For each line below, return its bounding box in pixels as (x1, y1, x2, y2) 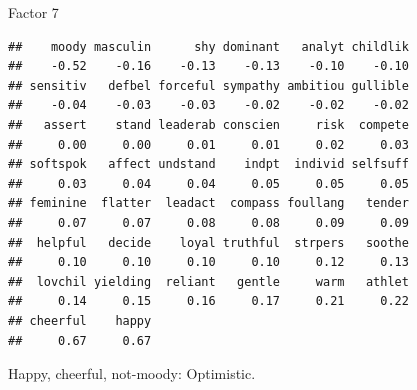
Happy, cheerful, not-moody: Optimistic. (8, 363, 256, 384)
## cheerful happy (8, 313, 152, 328)
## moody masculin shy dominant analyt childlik (8, 39, 409, 54)
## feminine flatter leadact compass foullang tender (8, 196, 409, 211)
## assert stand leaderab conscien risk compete (8, 117, 409, 132)
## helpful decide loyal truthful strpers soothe (8, 235, 409, 250)
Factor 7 (8, 2, 59, 22)
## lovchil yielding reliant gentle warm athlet (8, 274, 409, 289)
